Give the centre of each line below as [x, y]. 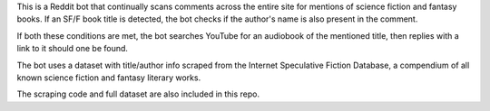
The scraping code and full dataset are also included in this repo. [138, 94]
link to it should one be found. [73, 49]
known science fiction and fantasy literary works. [109, 78]
